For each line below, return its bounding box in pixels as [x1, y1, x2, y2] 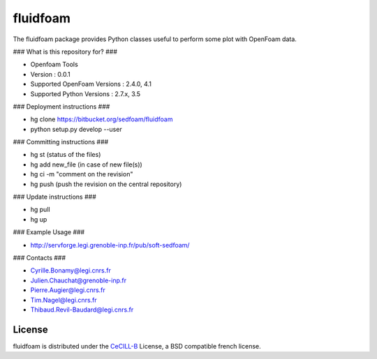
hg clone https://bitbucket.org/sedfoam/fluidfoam [30, 115, 173, 123]
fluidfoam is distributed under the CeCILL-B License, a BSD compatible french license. [13, 342, 261, 350]
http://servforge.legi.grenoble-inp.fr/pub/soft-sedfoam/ [30, 240, 190, 249]
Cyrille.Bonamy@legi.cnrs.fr [30, 266, 111, 275]
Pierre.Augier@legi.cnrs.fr [30, 286, 106, 294]
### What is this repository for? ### [13, 47, 118, 56]
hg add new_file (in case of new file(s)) [30, 160, 142, 169]
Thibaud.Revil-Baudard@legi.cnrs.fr [30, 305, 134, 314]
